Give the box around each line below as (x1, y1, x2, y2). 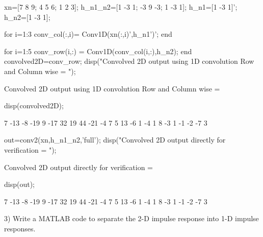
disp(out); (4, 179, 35, 189)
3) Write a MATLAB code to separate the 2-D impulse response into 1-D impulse (4, 213, 259, 224)
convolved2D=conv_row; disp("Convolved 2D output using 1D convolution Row (4, 56, 254, 66)
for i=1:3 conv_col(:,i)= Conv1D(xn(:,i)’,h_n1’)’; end (4, 29, 172, 39)
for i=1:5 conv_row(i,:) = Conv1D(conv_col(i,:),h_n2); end (4, 45, 192, 56)
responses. (4, 223, 36, 233)
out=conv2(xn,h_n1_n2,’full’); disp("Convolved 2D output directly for (4, 134, 226, 145)
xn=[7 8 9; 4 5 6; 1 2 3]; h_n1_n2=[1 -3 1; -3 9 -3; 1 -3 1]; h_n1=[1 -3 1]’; (4, 2, 238, 12)
